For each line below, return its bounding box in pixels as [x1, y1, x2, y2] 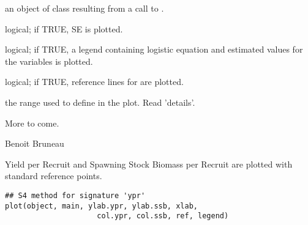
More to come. [5, 116, 59, 129]
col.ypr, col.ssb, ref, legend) [97, 212, 229, 221]
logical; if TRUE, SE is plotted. [5, 22, 123, 35]
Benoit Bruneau [5, 137, 64, 150]
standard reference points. [5, 169, 102, 182]
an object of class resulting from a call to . [5, 2, 164, 14]
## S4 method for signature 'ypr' [5, 191, 146, 200]
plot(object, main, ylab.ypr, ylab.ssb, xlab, [5, 201, 198, 210]
